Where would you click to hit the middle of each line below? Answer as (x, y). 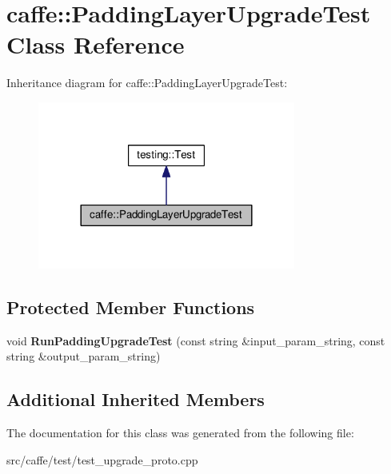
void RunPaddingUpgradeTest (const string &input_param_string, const (196, 340)
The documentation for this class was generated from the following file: (180, 433)
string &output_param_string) (84, 356)
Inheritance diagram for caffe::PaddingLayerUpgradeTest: (147, 83)
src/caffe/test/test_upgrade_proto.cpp (102, 459)
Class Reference (96, 44)
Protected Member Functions (131, 307)
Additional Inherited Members (136, 399)
